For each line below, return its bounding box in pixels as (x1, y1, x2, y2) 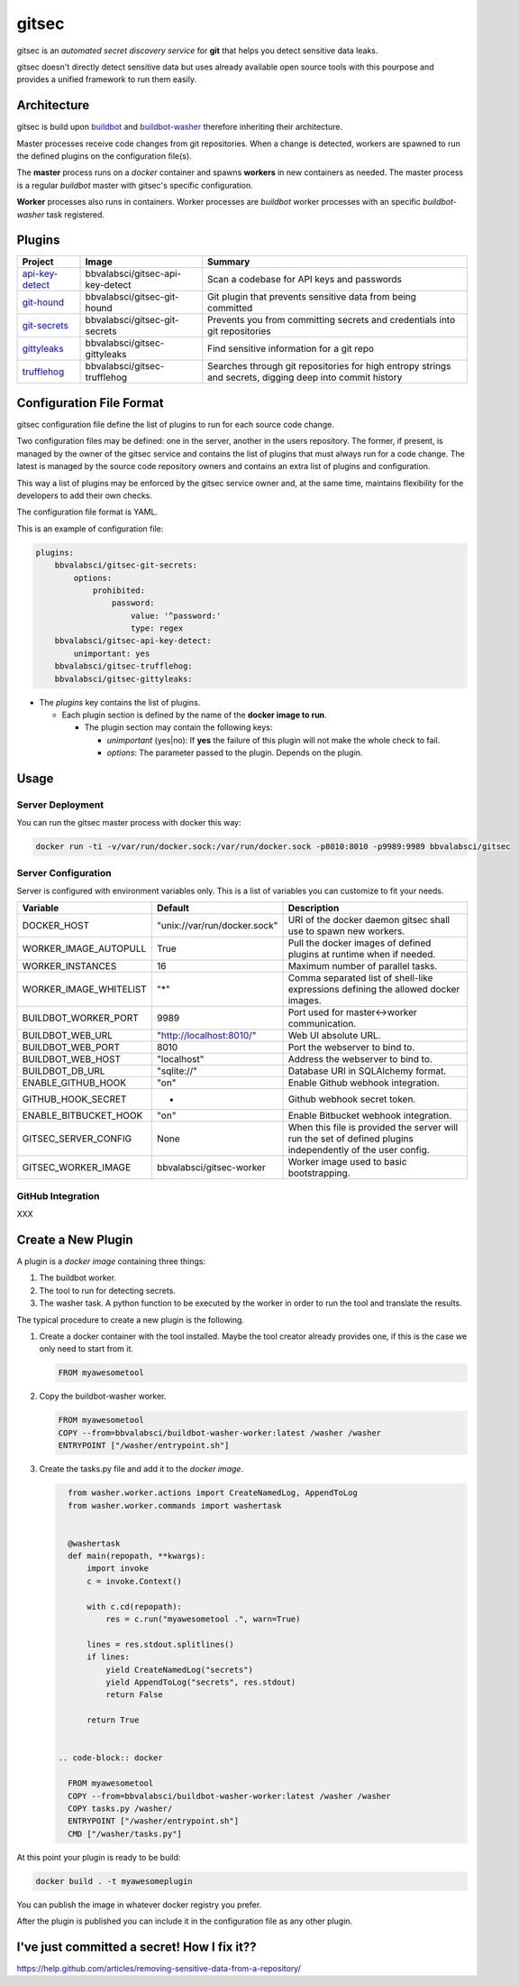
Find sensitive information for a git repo (207, 343, 374, 355)
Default (156, 902, 189, 915)
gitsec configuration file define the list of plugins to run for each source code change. (16, 420, 335, 429)
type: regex (131, 623, 184, 633)
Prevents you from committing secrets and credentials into (207, 314, 456, 327)
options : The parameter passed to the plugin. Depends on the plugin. (106, 747, 363, 758)
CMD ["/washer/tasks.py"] (68, 1828, 182, 1839)
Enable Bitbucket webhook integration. (287, 1110, 452, 1122)
